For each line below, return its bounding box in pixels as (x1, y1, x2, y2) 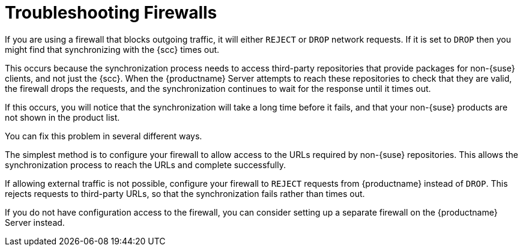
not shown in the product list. (5, 112, 120, 122)
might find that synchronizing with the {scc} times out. (5, 44, 220, 55)
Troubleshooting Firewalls (5, 2, 217, 23)
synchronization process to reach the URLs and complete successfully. (5, 159, 286, 170)
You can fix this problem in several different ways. (5, 130, 202, 141)
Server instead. (5, 217, 65, 228)
